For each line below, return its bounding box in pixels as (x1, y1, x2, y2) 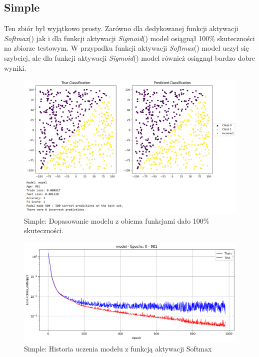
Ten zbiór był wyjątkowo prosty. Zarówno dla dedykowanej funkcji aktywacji (4, 23, 238, 34)
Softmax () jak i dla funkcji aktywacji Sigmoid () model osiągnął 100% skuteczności (4, 33, 255, 43)
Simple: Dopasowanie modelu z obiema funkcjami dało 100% (24, 215, 209, 226)
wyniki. (4, 62, 26, 73)
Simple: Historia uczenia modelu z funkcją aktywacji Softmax (24, 343, 212, 353)
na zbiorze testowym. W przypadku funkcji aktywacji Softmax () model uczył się (4, 43, 249, 53)
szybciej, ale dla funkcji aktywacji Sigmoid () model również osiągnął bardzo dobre (4, 52, 255, 63)
